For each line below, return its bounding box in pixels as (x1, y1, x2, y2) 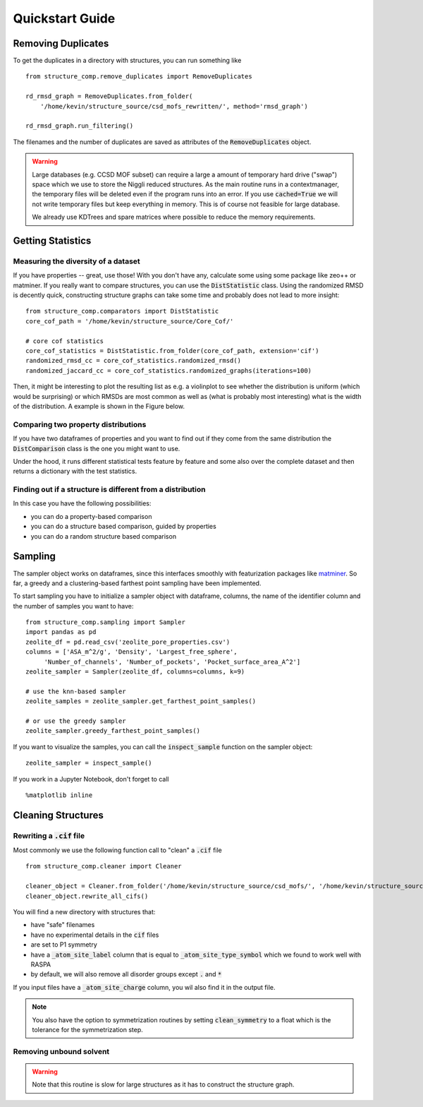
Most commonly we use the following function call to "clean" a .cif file (13, 846, 222, 854)
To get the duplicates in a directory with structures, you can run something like (13, 56, 242, 65)
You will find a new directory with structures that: (13, 908, 156, 916)
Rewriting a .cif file (13, 830, 85, 840)
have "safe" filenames (30, 921, 95, 929)
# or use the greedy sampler (25, 717, 126, 725)
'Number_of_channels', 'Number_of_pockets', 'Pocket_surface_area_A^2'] (44, 657, 301, 666)
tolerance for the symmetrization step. (32, 1025, 144, 1034)
